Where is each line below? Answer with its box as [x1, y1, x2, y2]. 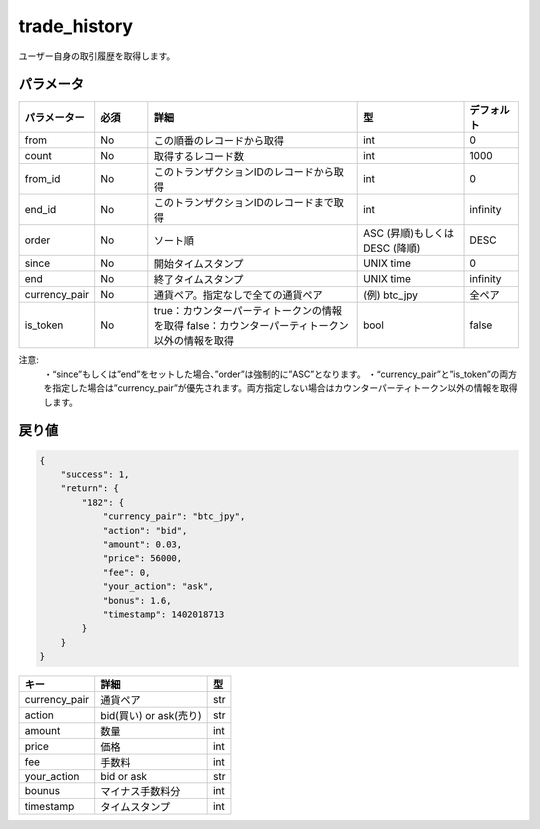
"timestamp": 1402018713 [102, 608, 225, 620]
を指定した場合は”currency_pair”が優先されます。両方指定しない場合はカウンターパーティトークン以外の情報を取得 [43, 382, 518, 394]
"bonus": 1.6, [102, 595, 172, 606]
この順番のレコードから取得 [153, 134, 285, 148]
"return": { [60, 483, 120, 494]
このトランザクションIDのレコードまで [153, 196, 335, 210]
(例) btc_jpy [363, 288, 419, 302]
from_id [24, 172, 61, 186]
